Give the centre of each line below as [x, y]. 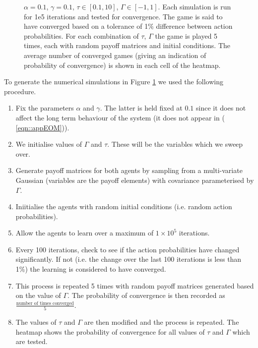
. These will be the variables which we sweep [175, 144]
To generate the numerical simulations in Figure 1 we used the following [114, 82]
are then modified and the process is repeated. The [161, 322]
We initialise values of [49, 144]
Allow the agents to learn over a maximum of [85, 233]
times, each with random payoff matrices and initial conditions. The [127, 45]
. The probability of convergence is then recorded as [146, 295]
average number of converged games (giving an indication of [115, 55]
